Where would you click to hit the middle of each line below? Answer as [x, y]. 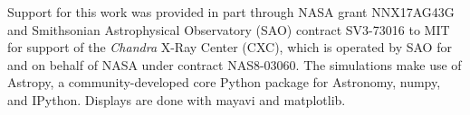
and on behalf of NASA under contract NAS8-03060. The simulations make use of [235, 64]
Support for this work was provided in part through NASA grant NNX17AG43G [231, 12]
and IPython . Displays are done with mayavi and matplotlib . [177, 99]
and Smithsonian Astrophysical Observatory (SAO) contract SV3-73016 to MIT [229, 29]
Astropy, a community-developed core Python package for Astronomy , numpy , [224, 82]
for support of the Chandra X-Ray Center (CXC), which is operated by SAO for [230, 47]
